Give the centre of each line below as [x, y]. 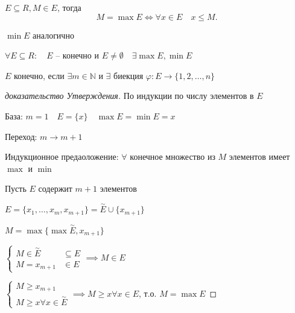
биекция [128, 75]
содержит [55, 188]
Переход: [21, 136]
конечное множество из [173, 156]
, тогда [69, 7]
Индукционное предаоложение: [62, 156]
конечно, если [39, 75]
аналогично [53, 35]
